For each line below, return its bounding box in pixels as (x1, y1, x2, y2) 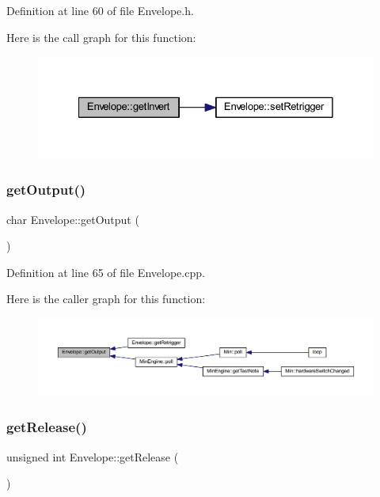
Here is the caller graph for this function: (6, 290, 206, 307)
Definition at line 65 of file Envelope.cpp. (6, 264, 205, 280)
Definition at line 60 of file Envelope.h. (6, 2, 194, 18)
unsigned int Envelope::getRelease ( (6, 448, 179, 465)
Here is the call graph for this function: (6, 28, 196, 45)
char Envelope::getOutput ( (6, 211, 139, 227)
